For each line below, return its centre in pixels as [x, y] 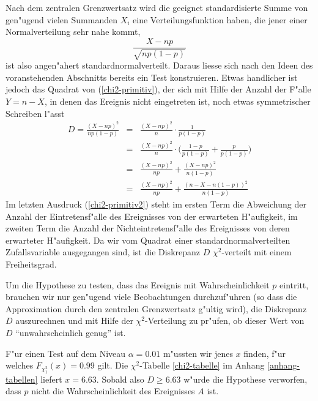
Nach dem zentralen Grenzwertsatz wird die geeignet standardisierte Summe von [157, 7]
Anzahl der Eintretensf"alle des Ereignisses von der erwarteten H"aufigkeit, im [152, 216]
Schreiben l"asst [35, 113]
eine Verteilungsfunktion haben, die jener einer [220, 19]
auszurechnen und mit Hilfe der [74, 320]
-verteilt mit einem [257, 252]
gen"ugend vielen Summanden [61, 19]
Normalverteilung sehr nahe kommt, [73, 32]
